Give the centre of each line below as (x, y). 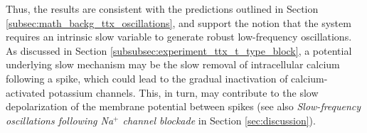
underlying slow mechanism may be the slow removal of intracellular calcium (173, 64)
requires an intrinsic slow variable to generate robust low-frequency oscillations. (179, 37)
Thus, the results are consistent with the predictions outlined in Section (162, 9)
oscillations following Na (60, 120)
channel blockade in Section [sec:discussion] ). (219, 120)
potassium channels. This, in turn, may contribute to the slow (183, 92)
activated (26, 92)
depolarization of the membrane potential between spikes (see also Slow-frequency (183, 106)
